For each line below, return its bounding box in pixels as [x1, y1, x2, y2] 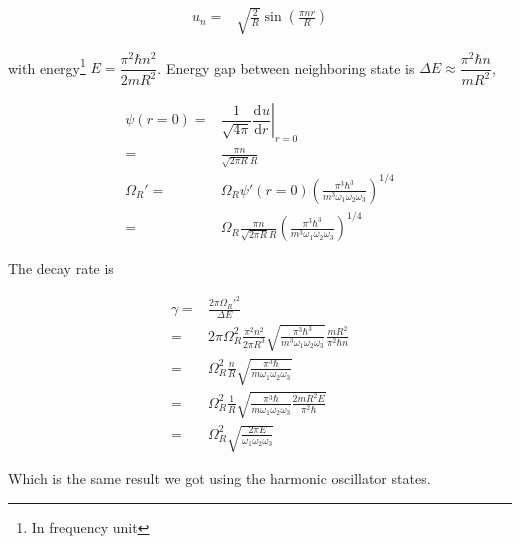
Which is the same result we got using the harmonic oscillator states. [8, 468, 431, 489]
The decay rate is [8, 258, 114, 279]
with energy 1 [8, 54, 86, 78]
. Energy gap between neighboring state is [157, 57, 415, 78]
